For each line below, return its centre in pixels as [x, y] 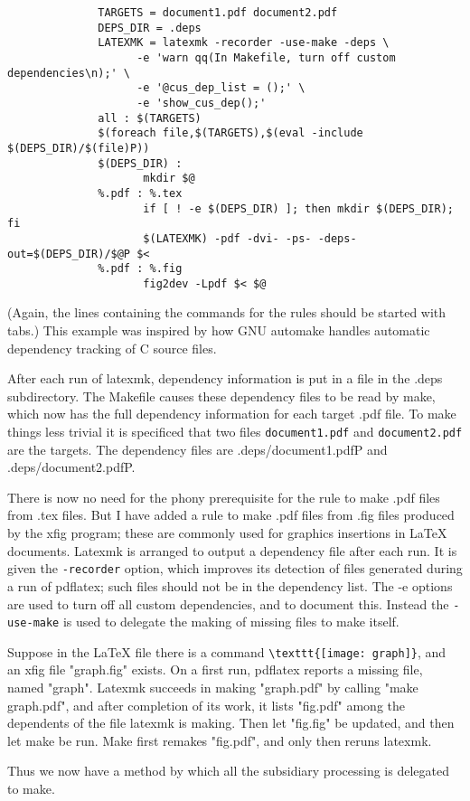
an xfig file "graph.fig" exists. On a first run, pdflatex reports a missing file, [215, 669]
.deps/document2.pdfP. [71, 467]
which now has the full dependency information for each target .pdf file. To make [232, 414]
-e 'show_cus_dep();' [202, 103]
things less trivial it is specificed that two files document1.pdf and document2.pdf [235, 432]
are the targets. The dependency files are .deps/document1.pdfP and [197, 449]
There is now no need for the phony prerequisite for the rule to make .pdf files [224, 497]
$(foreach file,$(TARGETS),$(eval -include [230, 133]
